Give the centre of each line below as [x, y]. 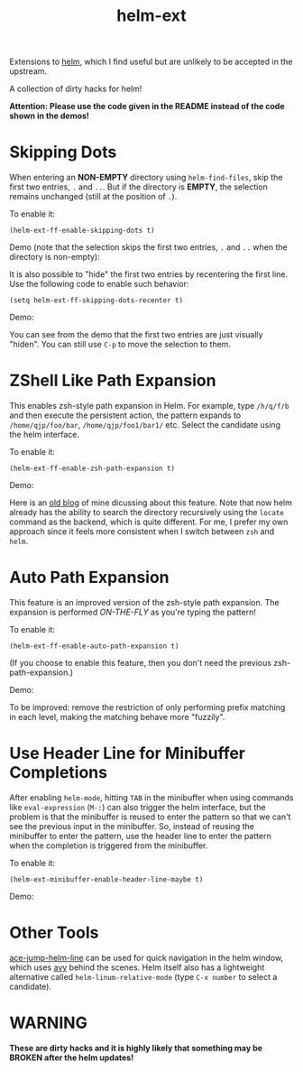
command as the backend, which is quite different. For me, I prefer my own [149, 522]
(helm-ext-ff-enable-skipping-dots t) [82, 231]
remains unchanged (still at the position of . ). [93, 197]
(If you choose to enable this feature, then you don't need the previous [141, 663]
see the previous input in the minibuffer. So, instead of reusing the [132, 826]
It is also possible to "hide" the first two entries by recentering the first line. [149, 274]
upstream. [28, 71]
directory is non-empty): [55, 257]
